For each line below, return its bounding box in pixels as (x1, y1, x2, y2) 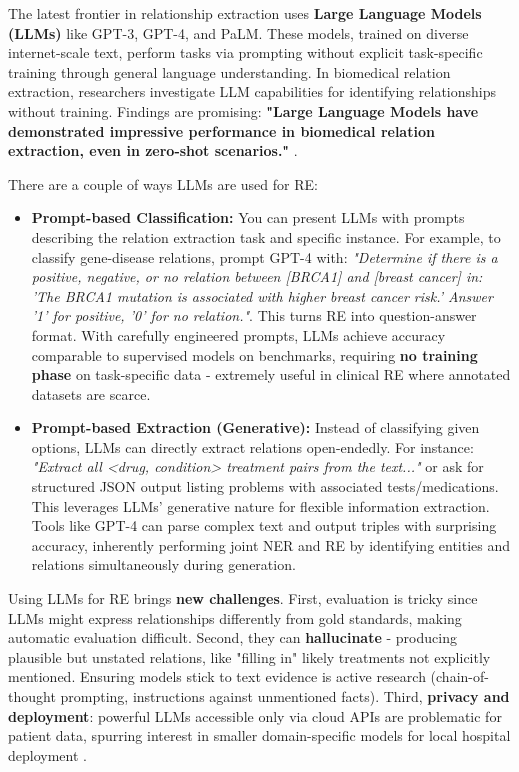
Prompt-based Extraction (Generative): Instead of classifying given (31, 417, 480, 438)
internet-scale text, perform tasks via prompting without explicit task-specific (8, 42, 483, 63)
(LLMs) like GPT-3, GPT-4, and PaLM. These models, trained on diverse (8, 22, 469, 43)
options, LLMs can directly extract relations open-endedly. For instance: (31, 436, 474, 457)
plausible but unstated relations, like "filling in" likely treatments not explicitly (8, 646, 491, 667)
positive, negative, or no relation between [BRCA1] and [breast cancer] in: (31, 266, 483, 287)
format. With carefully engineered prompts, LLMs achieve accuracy (31, 324, 446, 345)
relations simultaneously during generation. (31, 554, 296, 575)
